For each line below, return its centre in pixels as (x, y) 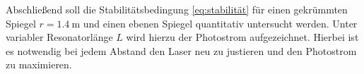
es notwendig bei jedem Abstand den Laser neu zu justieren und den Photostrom (181, 50)
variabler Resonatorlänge (59, 37)
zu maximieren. (39, 64)
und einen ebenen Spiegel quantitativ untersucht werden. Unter (220, 23)
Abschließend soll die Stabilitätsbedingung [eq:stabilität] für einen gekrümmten (177, 9)
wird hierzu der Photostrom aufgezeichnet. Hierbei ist (242, 37)
